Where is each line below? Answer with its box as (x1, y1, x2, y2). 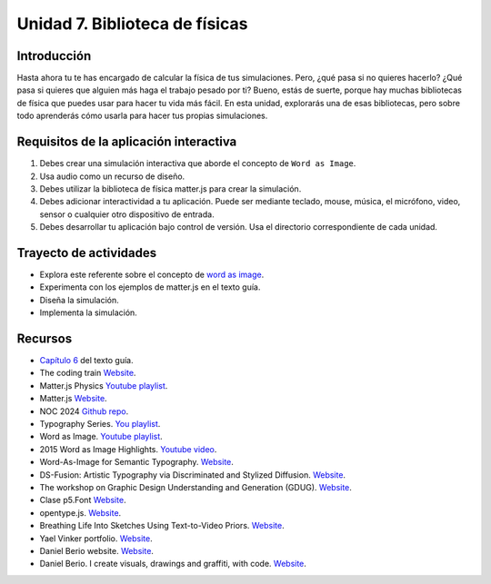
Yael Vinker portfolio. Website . (39, 532, 154, 544)
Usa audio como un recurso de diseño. (39, 171, 185, 182)
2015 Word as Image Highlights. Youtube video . (39, 443, 217, 454)
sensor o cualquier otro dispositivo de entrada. (39, 209, 215, 220)
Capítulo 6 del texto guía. (39, 355, 134, 366)
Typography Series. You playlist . (39, 419, 161, 430)
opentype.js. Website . (39, 507, 122, 518)
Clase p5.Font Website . (39, 495, 126, 506)
